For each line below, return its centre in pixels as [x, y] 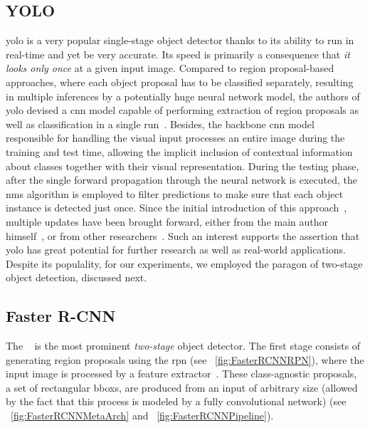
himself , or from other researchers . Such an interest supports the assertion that [183, 235]
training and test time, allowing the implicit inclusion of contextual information [179, 151]
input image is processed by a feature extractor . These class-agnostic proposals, [181, 374]
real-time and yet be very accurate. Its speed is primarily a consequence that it [178, 54]
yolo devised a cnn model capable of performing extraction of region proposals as [183, 110]
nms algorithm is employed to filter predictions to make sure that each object [175, 193]
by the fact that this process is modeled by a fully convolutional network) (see [176, 401]
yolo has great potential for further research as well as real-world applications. [176, 250]
